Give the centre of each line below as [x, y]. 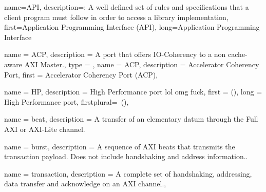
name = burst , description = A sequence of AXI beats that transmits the [120, 146]
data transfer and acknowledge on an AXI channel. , [85, 184]
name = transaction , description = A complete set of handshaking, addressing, [128, 173]
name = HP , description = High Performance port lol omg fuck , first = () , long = [133, 92]
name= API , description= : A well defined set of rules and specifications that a [127, 7]
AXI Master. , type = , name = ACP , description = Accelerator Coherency [142, 64]
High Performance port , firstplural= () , [66, 101]
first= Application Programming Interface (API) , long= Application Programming [132, 27]
